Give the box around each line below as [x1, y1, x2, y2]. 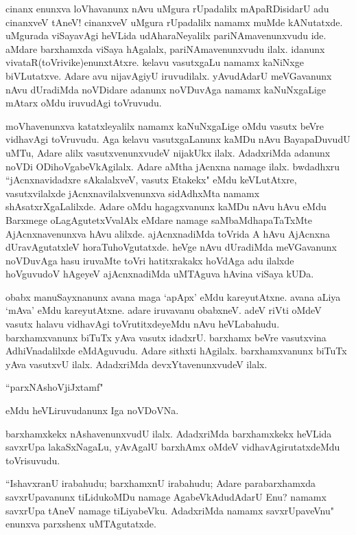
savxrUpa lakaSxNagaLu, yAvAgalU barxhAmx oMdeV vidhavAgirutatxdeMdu [5, 440, 340, 454]
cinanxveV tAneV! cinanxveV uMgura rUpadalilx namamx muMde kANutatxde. [5, 14, 343, 29]
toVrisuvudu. [5, 453, 60, 467]
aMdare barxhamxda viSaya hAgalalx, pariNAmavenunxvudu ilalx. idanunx [5, 41, 325, 56]
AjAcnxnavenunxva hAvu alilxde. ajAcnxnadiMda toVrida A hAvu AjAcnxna [5, 226, 331, 240]
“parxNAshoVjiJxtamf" [5, 380, 104, 394]
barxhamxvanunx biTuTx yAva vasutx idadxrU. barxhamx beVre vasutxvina [5, 330, 327, 344]
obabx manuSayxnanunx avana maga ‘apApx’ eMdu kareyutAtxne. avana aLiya [5, 289, 341, 304]
